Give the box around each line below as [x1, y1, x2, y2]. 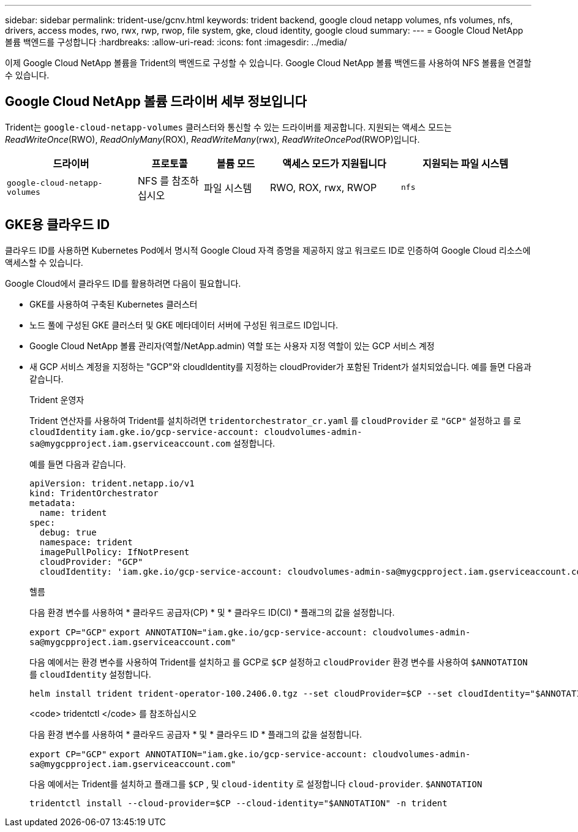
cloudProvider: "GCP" [39, 556, 143, 567]
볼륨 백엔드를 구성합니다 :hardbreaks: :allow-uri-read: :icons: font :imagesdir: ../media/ [5, 37, 347, 47]
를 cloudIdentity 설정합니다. [29, 668, 151, 679]
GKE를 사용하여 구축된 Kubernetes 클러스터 [29, 298, 198, 309]
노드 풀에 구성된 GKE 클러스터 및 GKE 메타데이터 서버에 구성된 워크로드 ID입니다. [29, 319, 339, 330]
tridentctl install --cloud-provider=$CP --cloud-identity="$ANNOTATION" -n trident [29, 798, 448, 808]
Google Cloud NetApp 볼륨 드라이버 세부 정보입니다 [5, 94, 307, 110]
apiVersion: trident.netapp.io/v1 [29, 478, 195, 488]
